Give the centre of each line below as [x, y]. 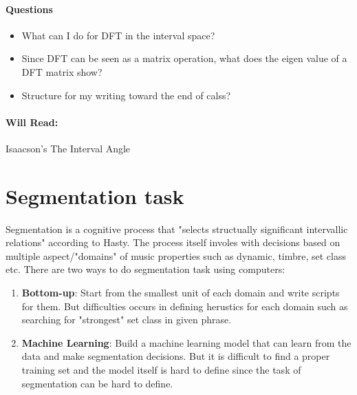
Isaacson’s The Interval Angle [68, 148]
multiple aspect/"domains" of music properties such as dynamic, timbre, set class [176, 255]
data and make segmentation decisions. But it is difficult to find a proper [176, 356]
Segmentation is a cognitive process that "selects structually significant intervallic [177, 229]
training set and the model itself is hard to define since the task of [161, 370]
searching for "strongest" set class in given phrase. [127, 320]
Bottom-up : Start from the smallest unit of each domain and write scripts [181, 293]
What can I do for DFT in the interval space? [118, 35]
